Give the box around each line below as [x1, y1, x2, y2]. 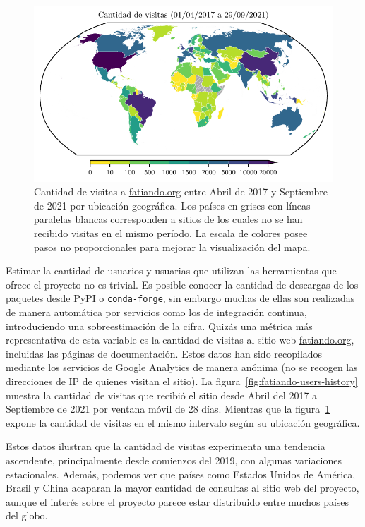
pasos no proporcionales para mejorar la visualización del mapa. [34, 239, 311, 254]
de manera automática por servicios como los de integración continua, [6, 305, 307, 320]
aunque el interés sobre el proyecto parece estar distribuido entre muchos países [6, 494, 349, 509]
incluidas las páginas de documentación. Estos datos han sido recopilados [6, 346, 323, 361]
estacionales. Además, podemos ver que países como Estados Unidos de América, [6, 466, 356, 481]
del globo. [6, 508, 48, 523]
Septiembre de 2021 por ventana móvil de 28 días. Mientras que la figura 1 [6, 401, 330, 416]
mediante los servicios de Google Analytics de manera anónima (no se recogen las [6, 360, 358, 375]
